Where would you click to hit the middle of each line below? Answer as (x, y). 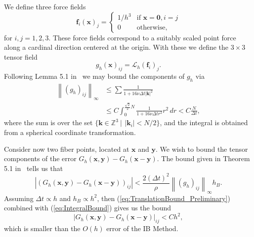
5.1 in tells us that (34, 168)
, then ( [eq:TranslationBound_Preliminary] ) (164, 198)
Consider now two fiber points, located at (67, 149)
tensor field (21, 56)
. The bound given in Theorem (203, 158)
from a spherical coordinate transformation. (70, 132)
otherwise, (152, 28)
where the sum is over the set (48, 122)
